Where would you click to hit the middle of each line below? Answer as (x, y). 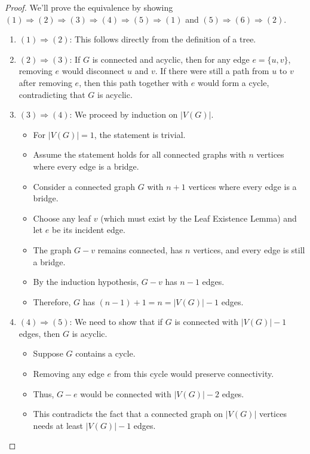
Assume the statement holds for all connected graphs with (139, 154)
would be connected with (126, 393)
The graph (52, 249)
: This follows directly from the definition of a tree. (163, 39)
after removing (45, 82)
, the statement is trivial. (140, 134)
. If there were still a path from (212, 71)
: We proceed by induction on (124, 114)
